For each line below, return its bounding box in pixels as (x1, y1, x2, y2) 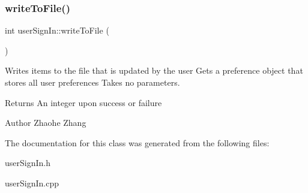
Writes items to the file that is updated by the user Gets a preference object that (5, 64, 303, 77)
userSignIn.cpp (5, 176, 59, 189)
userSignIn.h (5, 156, 50, 169)
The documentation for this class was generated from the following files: (5, 136, 270, 149)
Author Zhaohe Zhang (5, 116, 86, 129)
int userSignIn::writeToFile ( (5, 24, 109, 37)
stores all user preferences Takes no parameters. (5, 76, 180, 88)
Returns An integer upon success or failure (5, 96, 162, 108)
